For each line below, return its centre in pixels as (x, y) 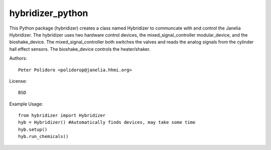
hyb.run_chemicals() (43, 136)
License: (18, 81)
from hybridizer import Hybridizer (62, 116)
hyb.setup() (33, 129)
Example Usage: (26, 104)
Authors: (18, 58)
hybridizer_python (49, 13)
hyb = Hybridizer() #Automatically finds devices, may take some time (107, 122)
